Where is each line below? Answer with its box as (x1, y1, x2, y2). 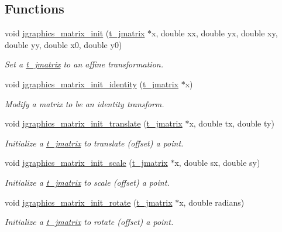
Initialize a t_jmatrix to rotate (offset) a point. (5, 216, 174, 228)
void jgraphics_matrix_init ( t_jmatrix (5, 27, 145, 39)
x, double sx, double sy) (174, 156, 260, 169)
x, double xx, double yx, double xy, (152, 27, 278, 39)
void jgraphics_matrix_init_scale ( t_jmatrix (5, 156, 168, 169)
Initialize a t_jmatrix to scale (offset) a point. (5, 176, 170, 188)
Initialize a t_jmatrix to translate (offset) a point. (5, 137, 184, 149)
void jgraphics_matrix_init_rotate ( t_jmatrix (5, 196, 173, 208)
